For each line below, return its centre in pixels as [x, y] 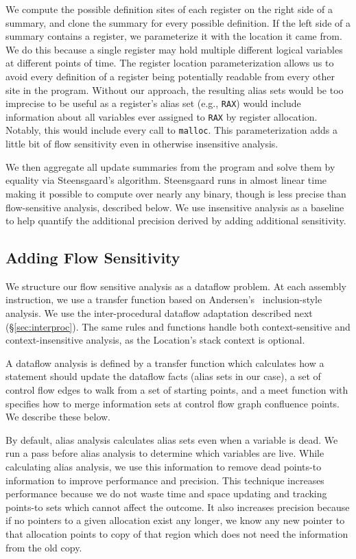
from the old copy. [44, 547]
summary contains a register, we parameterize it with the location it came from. [174, 36]
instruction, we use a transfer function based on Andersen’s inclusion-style [164, 299]
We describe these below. [58, 417]
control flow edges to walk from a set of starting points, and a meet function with [177, 390]
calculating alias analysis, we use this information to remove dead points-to [164, 467]
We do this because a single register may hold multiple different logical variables [174, 49]
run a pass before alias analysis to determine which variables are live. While [165, 453]
